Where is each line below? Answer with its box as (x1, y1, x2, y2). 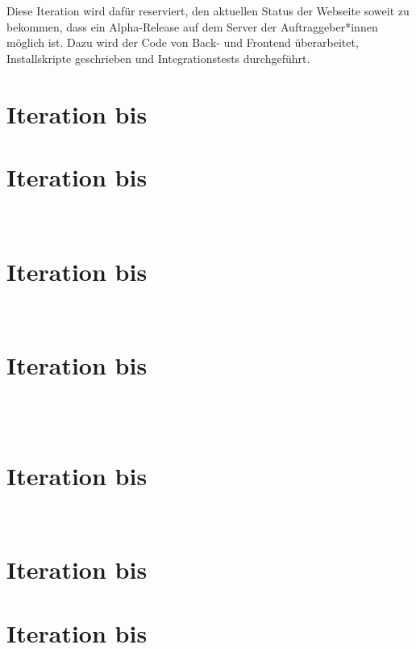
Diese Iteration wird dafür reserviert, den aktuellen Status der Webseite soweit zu (6, 2, 410, 19)
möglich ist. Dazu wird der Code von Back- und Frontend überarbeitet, (6, 34, 359, 51)
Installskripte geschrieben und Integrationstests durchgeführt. (6, 49, 310, 66)
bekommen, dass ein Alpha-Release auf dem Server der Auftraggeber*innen (6, 18, 378, 35)
